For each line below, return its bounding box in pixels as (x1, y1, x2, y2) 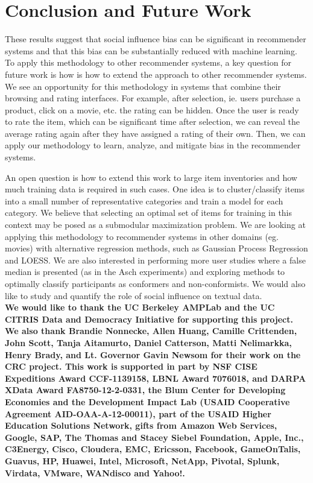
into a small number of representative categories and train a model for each (5, 194, 283, 207)
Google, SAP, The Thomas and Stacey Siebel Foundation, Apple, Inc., (5, 431, 304, 443)
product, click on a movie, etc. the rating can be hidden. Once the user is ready (5, 103, 299, 116)
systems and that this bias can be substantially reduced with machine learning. (5, 44, 297, 57)
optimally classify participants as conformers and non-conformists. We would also (5, 277, 306, 289)
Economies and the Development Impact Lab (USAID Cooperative (5, 395, 290, 408)
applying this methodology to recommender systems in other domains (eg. (5, 230, 279, 242)
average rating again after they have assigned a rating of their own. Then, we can (5, 127, 306, 139)
